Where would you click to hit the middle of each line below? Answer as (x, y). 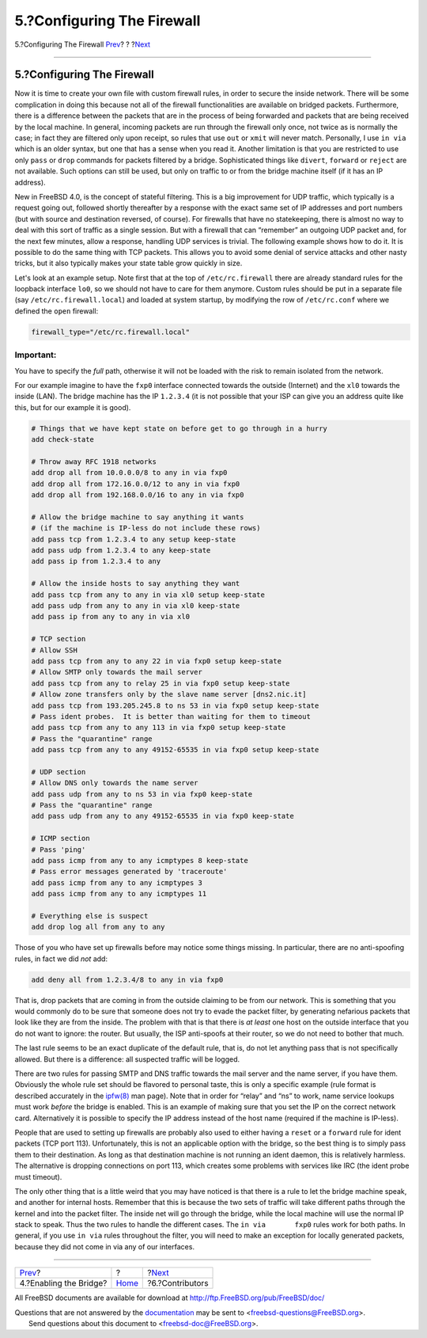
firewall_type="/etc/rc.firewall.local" (110, 332)
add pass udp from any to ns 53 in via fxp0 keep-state (142, 794)
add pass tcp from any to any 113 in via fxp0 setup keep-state (159, 728)
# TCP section (59, 639)
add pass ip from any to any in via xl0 (110, 617)
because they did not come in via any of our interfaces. (105, 1246)
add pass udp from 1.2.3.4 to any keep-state (121, 551)
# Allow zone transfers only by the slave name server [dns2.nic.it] (169, 694)
